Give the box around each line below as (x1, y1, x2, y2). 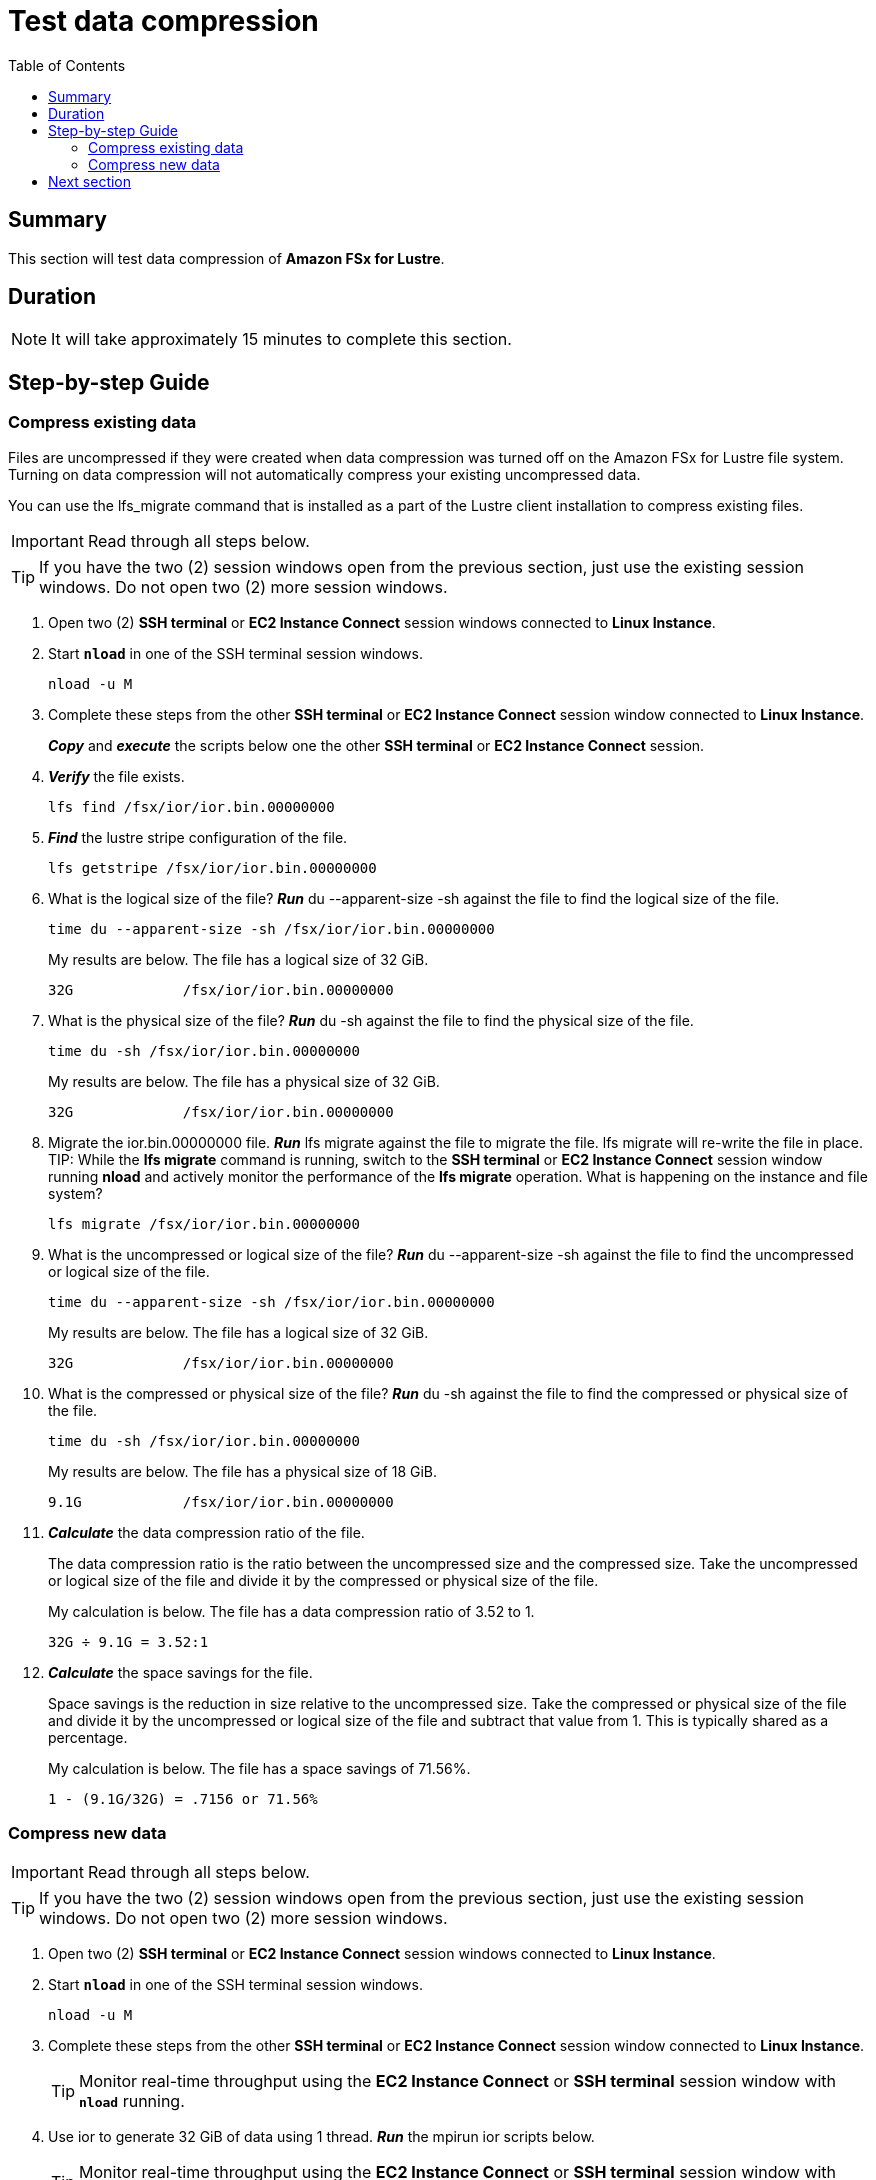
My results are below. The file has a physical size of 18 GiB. (48, 1462, 438, 1480)
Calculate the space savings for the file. (48, 1663, 313, 1681)
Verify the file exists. (48, 767, 185, 785)
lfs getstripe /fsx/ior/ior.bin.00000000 (48, 859, 377, 876)
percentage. (48, 1728, 128, 1746)
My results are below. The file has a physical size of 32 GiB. (48, 1072, 440, 1090)
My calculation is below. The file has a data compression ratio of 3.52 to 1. (48, 1602, 535, 1620)
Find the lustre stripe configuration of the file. (48, 828, 348, 846)
